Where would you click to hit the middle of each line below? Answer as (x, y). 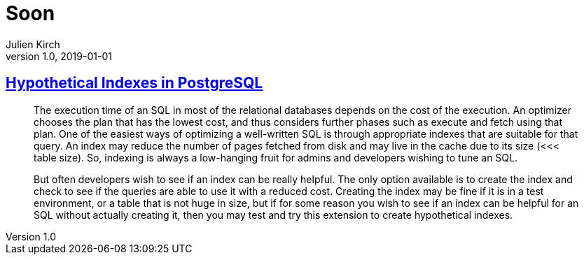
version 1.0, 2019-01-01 (59, 56)
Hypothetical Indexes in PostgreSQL (134, 83)
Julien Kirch (33, 44)
